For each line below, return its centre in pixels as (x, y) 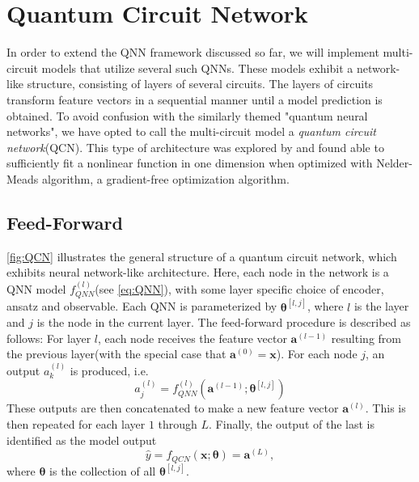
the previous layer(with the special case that (116, 354)
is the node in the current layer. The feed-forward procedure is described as (224, 322)
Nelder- (394, 163)
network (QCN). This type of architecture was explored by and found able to (195, 147)
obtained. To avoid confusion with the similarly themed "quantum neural (187, 115)
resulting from (366, 338)
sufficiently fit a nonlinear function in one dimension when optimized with (190, 163)
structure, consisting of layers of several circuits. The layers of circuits (200, 84)
